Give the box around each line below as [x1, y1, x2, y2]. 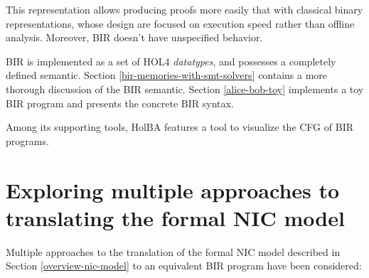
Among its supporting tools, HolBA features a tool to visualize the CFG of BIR [6, 119, 354, 134]
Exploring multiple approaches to [6, 175, 340, 204]
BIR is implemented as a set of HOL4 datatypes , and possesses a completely [6, 53, 336, 68]
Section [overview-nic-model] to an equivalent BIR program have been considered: [6, 258, 362, 273]
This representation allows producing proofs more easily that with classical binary [6, 2, 363, 16]
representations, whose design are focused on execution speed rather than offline [6, 16, 355, 31]
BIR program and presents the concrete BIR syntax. [6, 95, 234, 110]
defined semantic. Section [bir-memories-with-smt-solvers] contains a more [6, 68, 328, 82]
